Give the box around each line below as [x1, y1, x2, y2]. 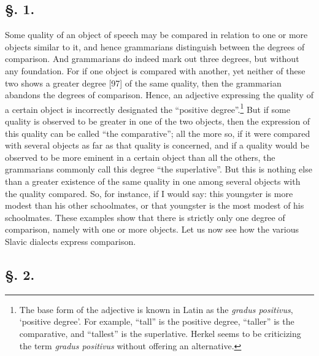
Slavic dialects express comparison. [5, 234, 136, 247]
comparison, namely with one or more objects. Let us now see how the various [5, 223, 299, 236]
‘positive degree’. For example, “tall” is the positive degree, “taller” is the [19, 315, 294, 328]
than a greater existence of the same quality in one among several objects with [5, 174, 301, 187]
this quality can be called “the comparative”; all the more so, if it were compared [5, 126, 310, 139]
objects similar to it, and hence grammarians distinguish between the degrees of [5, 40, 305, 53]
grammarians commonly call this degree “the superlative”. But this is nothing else [5, 163, 312, 176]
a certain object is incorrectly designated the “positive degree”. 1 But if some [5, 101, 290, 115]
